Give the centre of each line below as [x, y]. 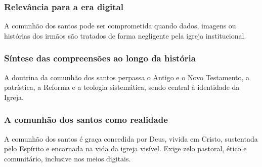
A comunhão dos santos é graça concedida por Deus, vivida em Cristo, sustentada [131, 138]
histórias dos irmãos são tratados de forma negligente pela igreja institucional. [125, 35]
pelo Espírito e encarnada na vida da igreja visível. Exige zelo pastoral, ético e [125, 148]
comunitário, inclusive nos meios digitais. [68, 158]
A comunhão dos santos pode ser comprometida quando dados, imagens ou [120, 26]
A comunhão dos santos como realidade [86, 120]
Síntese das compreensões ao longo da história [100, 58]
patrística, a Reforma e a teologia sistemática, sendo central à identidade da [122, 87]
